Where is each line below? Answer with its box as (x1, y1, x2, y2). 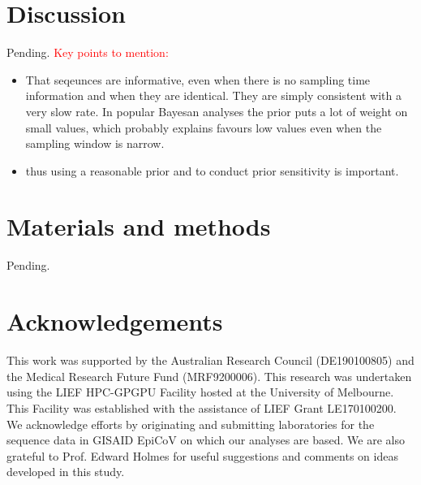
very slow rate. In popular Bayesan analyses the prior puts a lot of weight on (25, 102, 408, 119)
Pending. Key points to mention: (6, 44, 169, 61)
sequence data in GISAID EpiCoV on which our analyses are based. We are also (6, 431, 405, 448)
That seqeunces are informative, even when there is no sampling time (25, 71, 371, 88)
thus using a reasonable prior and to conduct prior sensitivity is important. (25, 162, 399, 179)
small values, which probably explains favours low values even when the (25, 119, 382, 136)
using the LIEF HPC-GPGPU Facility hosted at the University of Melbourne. (6, 383, 394, 401)
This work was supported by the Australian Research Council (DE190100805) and (6, 352, 415, 369)
